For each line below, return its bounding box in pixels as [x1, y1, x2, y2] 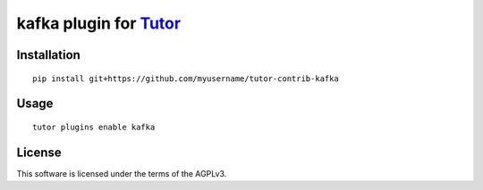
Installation [16, 47, 80, 62]
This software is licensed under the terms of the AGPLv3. [16, 168, 227, 178]
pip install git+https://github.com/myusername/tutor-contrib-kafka [32, 73, 339, 84]
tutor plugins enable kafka [32, 121, 156, 132]
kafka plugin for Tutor [16, 13, 182, 33]
